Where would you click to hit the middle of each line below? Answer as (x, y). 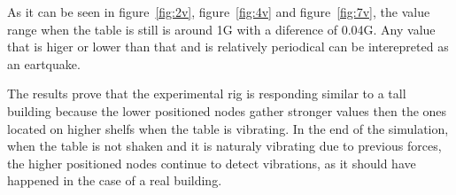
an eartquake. (44, 63)
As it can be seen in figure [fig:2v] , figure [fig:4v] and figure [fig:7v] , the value (219, 12)
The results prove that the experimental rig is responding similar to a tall (207, 94)
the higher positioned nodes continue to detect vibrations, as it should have (212, 163)
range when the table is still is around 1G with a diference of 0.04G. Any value (221, 29)
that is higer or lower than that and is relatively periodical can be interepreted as (228, 47)
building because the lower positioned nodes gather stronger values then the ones (227, 110)
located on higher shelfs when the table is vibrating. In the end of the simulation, (228, 128)
